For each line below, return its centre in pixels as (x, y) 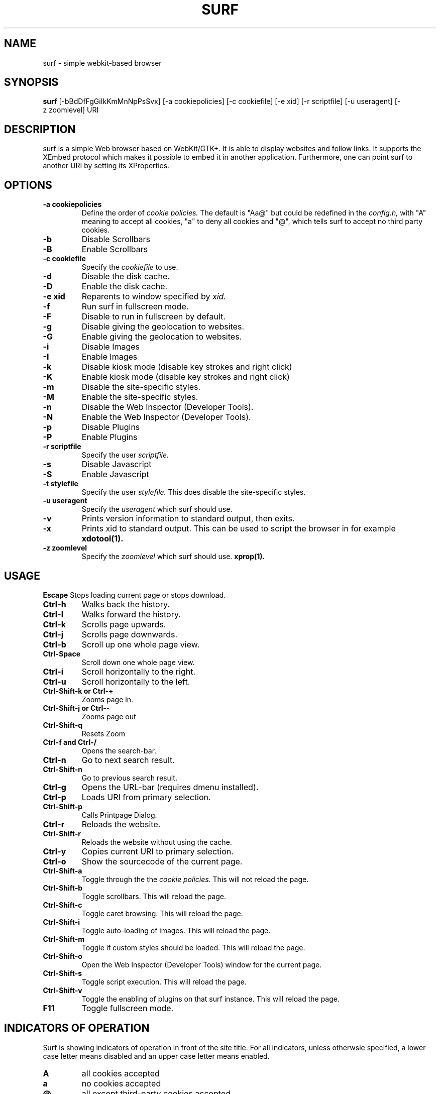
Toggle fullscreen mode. (128, 1008)
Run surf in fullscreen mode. (135, 307)
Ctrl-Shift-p (63, 806)
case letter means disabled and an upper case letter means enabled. (156, 1056)
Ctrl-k (54, 624)
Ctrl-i (53, 671)
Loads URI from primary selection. (146, 797)
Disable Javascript (117, 464)
